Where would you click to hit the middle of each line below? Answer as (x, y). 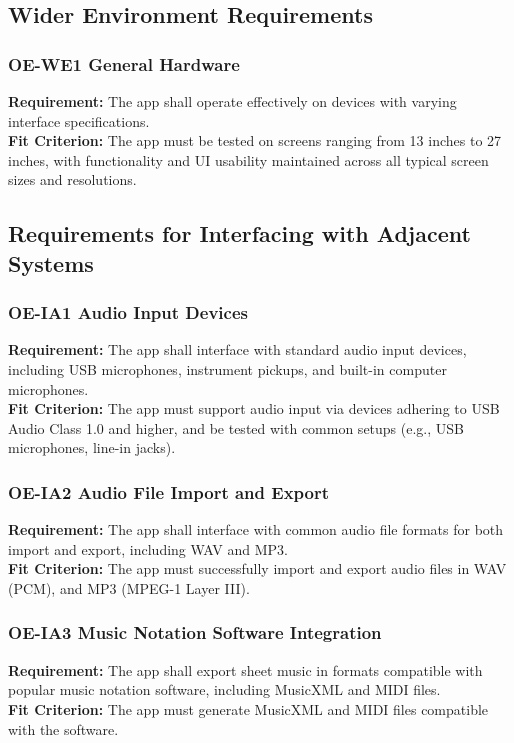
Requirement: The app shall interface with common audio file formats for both (256, 529)
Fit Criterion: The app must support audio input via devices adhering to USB (254, 408)
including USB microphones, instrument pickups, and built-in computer (227, 368)
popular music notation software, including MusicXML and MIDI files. (224, 689)
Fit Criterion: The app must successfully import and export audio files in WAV (257, 568)
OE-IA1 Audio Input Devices (128, 312)
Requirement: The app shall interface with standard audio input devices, (237, 349)
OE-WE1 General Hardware (124, 63)
